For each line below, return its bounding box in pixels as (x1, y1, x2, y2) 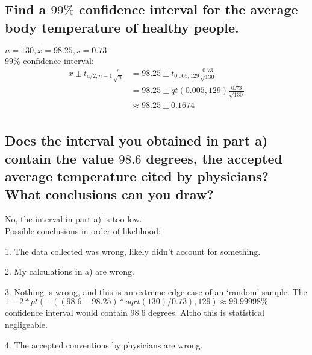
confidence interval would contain (5, 306, 128, 319)
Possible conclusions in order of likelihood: (5, 224, 161, 237)
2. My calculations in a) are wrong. (5, 265, 134, 278)
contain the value (5, 149, 114, 167)
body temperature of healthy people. (5, 18, 239, 36)
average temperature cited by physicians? (5, 167, 269, 185)
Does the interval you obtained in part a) (5, 131, 268, 150)
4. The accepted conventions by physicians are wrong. (5, 338, 203, 351)
